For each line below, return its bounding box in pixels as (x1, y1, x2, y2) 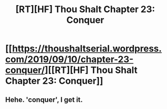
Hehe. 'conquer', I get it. (5, 95, 83, 104)
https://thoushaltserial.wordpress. (12, 43, 162, 54)
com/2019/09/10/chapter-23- (5, 54, 133, 65)
